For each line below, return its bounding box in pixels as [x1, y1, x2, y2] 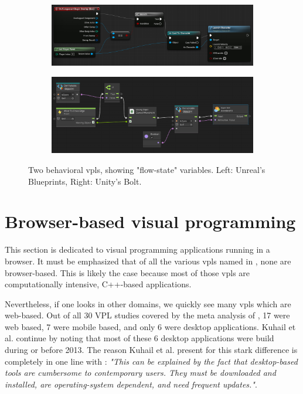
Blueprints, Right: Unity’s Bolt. [28, 175, 142, 187]
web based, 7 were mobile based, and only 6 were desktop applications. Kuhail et [5, 320, 296, 332]
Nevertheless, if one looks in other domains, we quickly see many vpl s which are [5, 297, 291, 310]
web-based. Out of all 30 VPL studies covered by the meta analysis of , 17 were [5, 309, 290, 321]
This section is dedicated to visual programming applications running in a [5, 243, 270, 256]
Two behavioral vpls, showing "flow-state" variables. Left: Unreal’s [28, 164, 265, 175]
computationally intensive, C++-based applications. [5, 278, 192, 290]
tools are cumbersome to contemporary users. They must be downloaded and [5, 366, 276, 379]
